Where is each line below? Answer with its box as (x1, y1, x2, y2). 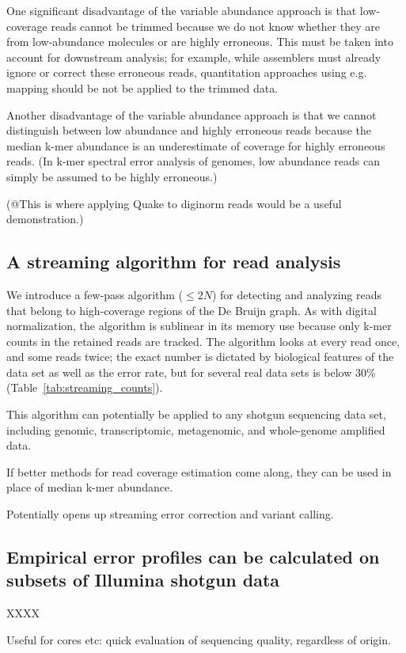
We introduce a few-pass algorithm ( (6, 286, 184, 302)
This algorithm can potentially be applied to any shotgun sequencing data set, (6, 406, 386, 423)
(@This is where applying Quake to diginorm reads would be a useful (6, 195, 342, 211)
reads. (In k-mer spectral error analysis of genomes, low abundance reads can (6, 153, 381, 169)
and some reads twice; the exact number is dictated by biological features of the (6, 348, 394, 365)
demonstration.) (6, 211, 84, 227)
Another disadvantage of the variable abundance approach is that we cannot (6, 106, 377, 123)
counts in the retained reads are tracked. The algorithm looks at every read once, (6, 332, 400, 349)
